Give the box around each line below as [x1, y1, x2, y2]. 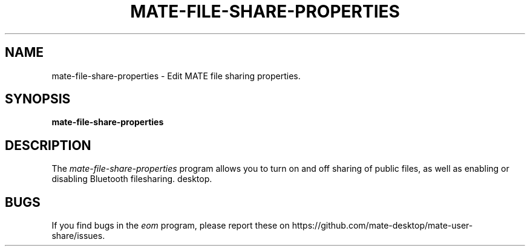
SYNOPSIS [5, 91, 71, 107]
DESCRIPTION [5, 137, 91, 153]
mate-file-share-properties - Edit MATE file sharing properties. [51, 70, 301, 81]
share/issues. [51, 230, 105, 241]
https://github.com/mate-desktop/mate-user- [292, 220, 473, 231]
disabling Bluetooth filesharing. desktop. [51, 174, 212, 184]
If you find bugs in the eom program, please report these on [51, 220, 290, 231]
